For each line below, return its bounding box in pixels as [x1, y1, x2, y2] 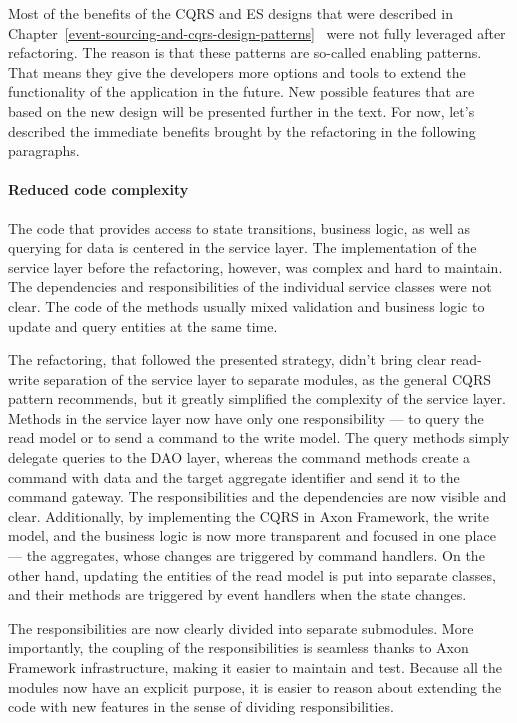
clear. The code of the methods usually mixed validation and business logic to [8, 295, 485, 316]
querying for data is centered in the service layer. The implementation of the [8, 237, 477, 258]
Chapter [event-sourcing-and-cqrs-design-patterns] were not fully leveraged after [8, 22, 506, 43]
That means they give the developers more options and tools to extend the [8, 61, 466, 82]
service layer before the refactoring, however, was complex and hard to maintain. [8, 256, 503, 277]
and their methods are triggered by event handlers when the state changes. [8, 584, 467, 605]
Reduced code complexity [8, 179, 189, 200]
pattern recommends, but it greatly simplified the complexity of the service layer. [8, 388, 506, 409]
